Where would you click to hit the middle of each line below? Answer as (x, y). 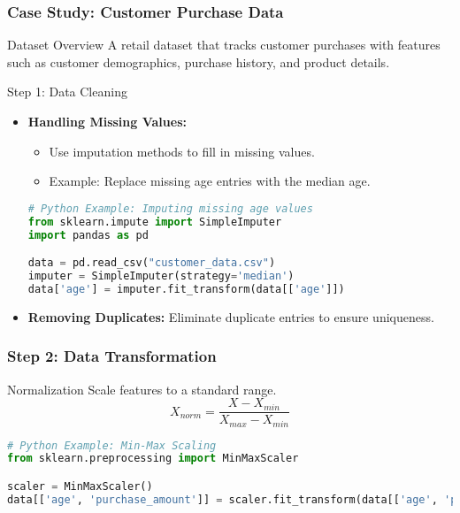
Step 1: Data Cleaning (67, 92)
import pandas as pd (88, 235)
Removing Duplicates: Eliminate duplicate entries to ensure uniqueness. (231, 316)
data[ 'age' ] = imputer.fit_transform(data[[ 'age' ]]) (186, 289)
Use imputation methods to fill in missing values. (182, 151)
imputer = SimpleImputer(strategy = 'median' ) (161, 276)
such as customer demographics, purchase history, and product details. (199, 61)
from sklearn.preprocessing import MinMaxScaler (153, 459)
